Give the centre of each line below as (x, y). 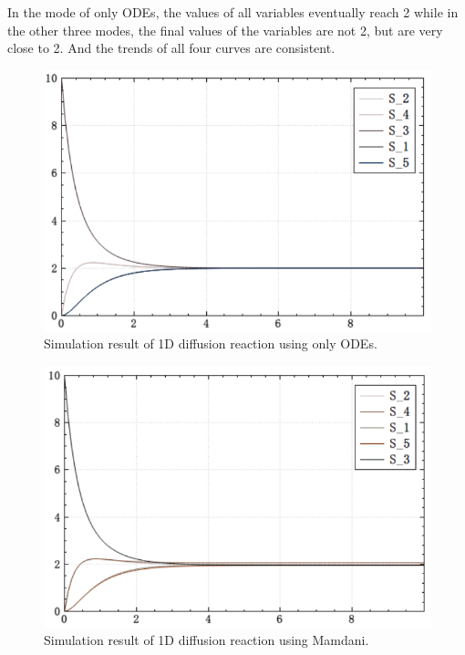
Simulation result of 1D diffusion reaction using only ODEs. (211, 343)
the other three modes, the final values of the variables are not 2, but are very (225, 30)
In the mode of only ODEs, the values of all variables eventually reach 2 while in (233, 12)
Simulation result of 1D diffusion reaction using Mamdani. (207, 639)
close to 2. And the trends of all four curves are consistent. (171, 48)
